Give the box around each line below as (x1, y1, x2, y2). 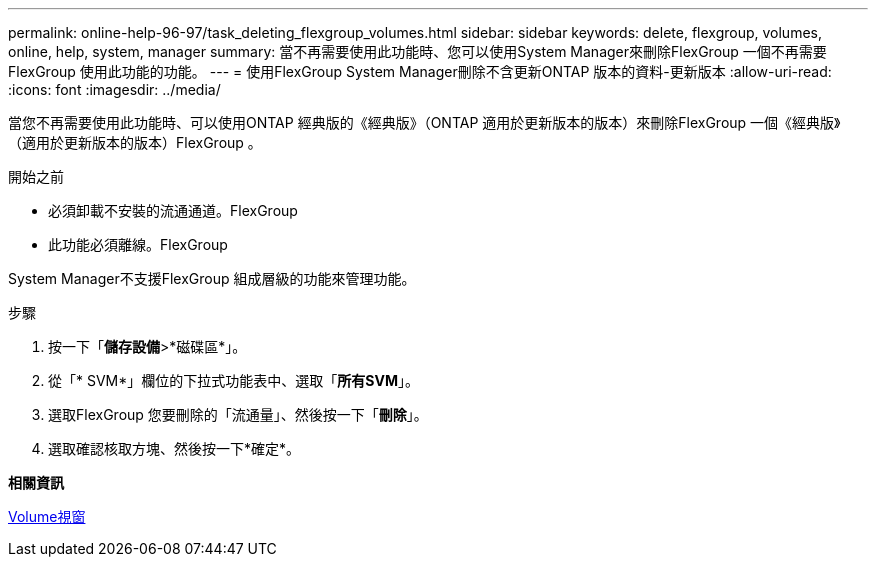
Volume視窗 (8, 508, 86, 525)
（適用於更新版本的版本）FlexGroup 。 (8, 134, 262, 151)
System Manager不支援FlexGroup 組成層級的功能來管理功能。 (8, 270, 416, 287)
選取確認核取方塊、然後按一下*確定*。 (48, 440, 301, 457)
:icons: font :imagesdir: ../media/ (8, 81, 221, 98)
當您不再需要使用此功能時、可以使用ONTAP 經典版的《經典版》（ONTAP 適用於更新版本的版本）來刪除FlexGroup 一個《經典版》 (8, 114, 841, 131)
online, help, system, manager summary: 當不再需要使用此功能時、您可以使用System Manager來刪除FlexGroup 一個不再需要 (8, 43, 827, 60)
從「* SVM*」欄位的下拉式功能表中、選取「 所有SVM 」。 (48, 372, 419, 389)
